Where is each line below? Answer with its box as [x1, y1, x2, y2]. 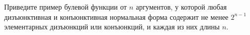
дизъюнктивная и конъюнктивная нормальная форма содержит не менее [4, 11, 228, 22]
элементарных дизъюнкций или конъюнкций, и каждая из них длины [4, 21, 220, 32]
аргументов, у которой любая [136, 2, 227, 12]
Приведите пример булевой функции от [4, 2, 127, 12]
